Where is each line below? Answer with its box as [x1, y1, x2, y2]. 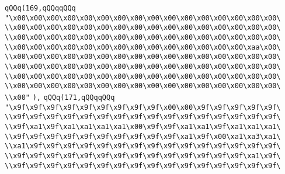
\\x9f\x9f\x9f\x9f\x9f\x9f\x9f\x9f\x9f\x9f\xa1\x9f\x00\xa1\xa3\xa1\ [5, 132, 281, 141]
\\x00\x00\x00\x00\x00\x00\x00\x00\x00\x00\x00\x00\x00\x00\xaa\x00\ [5, 43, 281, 51]
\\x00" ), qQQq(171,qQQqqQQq [5, 93, 115, 102]
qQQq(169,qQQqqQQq [5, 4, 76, 12]
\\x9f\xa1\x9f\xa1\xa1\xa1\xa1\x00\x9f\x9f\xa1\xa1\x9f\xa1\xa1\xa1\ [5, 122, 281, 131]
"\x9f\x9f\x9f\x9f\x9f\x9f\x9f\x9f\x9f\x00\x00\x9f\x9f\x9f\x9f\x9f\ [5, 103, 281, 112]
